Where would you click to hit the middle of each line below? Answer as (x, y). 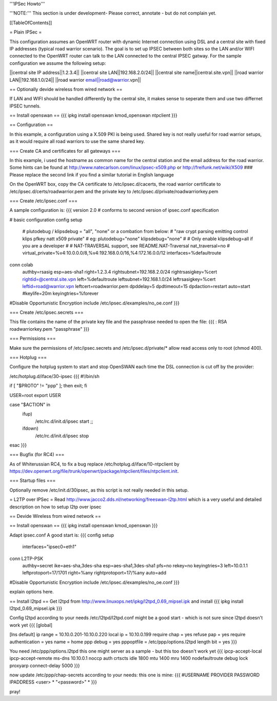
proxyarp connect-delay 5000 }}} (45, 666)
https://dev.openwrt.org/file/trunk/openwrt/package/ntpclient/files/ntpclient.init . (94, 471)
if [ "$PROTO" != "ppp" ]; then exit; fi (48, 386)
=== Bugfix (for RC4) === (37, 455)
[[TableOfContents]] (31, 23)
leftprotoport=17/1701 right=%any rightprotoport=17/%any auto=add (94, 573)
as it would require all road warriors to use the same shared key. (77, 141)
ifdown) (30, 428)
